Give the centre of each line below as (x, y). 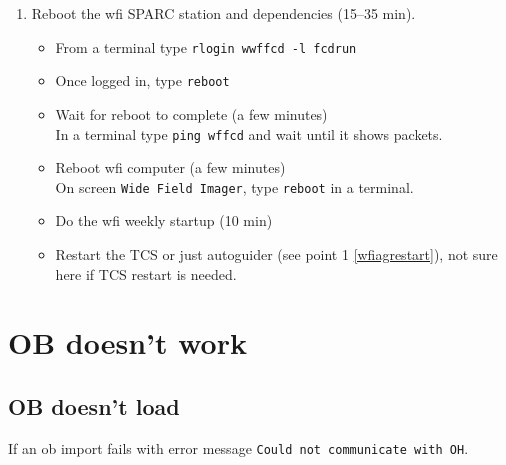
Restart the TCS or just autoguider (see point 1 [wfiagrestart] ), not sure (276, 254)
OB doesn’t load (94, 405)
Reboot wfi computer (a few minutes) (170, 167)
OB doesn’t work (127, 342)
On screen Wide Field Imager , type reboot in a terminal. (234, 186)
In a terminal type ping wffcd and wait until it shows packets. (249, 133)
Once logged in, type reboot (142, 80)
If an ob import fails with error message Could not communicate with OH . (238, 447)
